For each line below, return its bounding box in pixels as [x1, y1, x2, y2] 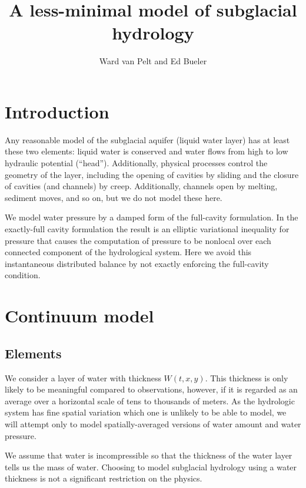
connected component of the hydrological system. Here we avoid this [5, 246, 252, 258]
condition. [5, 269, 41, 281]
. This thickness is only [205, 371, 288, 384]
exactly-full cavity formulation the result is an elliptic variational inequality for [5, 223, 290, 235]
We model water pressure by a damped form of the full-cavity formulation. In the [5, 211, 298, 223]
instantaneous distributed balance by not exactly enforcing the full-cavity [5, 257, 269, 269]
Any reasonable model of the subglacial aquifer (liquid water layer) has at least [5, 133, 290, 146]
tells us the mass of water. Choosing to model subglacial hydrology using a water [5, 460, 297, 473]
